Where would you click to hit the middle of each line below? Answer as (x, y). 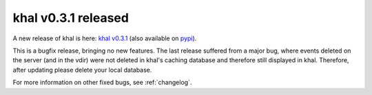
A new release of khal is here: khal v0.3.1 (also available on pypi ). (105, 38)
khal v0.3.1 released (71, 18)
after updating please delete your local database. (82, 70)
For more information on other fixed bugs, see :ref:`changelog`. (102, 83)
